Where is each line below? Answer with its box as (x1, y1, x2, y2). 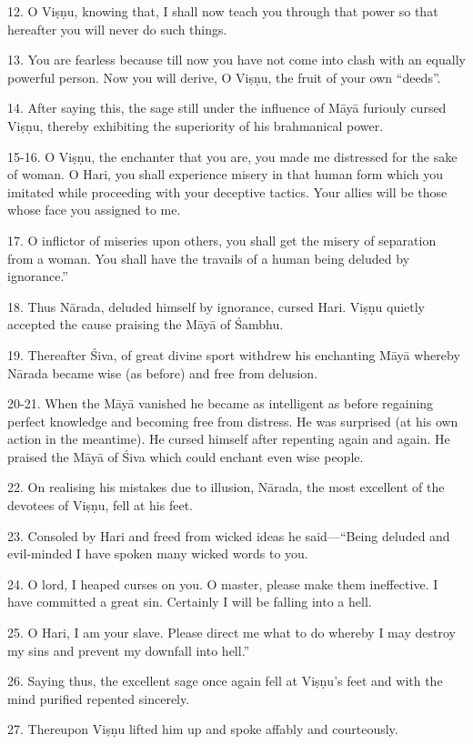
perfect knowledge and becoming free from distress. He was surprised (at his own (7, 411, 458, 430)
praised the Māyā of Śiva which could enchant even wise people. (7, 447, 364, 466)
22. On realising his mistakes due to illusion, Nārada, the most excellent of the (7, 478, 445, 497)
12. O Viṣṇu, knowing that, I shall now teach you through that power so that (7, 2, 438, 20)
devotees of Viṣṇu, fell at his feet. (7, 496, 193, 515)
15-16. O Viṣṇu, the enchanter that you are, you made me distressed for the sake (7, 146, 458, 166)
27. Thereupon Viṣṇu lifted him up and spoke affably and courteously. (7, 719, 398, 739)
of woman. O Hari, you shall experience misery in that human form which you (7, 165, 444, 184)
